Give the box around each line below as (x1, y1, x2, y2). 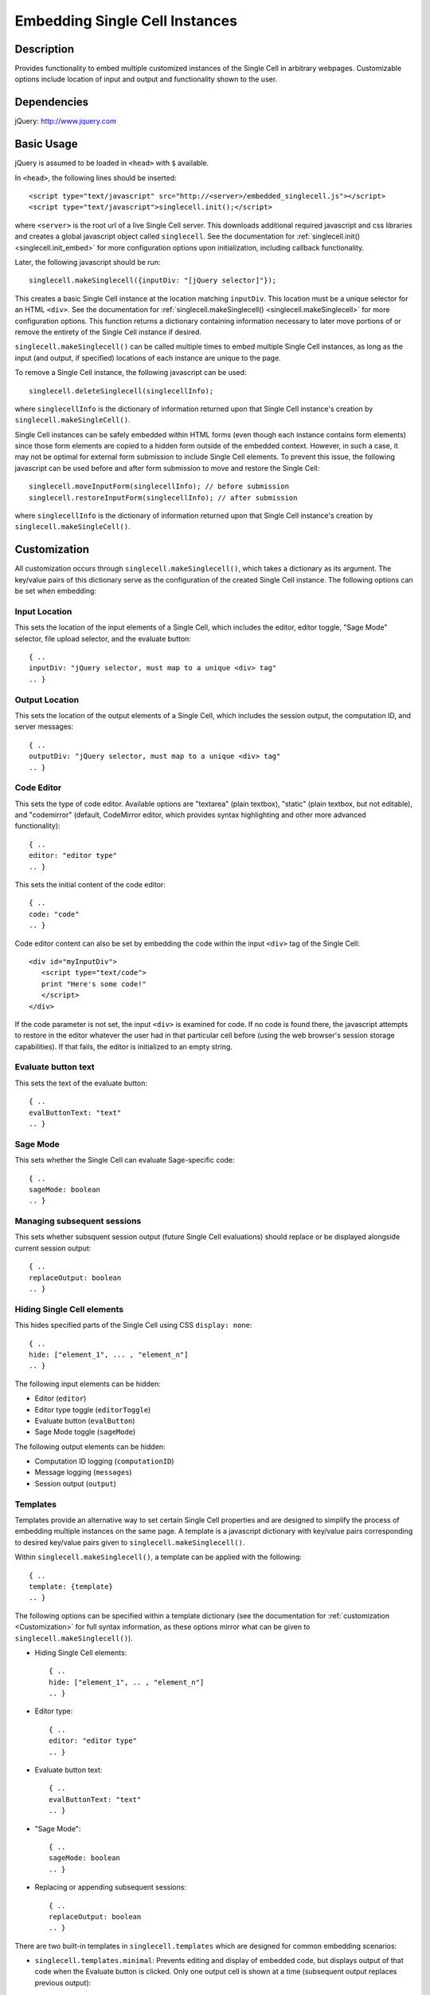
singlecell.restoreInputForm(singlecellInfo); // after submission (29, 493, 298, 502)
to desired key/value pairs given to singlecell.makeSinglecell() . (14, 1537, 245, 1547)
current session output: (14, 1243, 92, 1253)
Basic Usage (14, 137, 78, 151)
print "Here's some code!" (41, 979, 147, 989)
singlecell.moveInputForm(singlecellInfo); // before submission (29, 482, 290, 491)
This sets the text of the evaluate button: (14, 1078, 147, 1088)
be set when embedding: (14, 587, 97, 596)
